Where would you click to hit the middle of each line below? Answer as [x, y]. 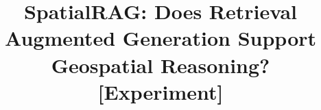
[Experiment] [160, 91]
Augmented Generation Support [160, 38]
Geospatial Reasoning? [160, 65]
